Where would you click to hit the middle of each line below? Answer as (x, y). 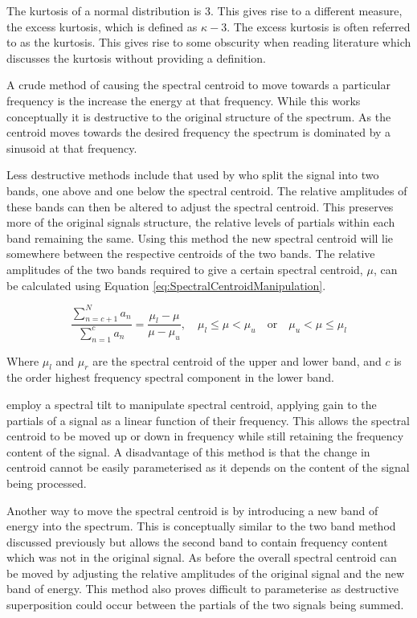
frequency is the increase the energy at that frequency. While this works (184, 100)
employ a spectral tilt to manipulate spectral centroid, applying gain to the (192, 404)
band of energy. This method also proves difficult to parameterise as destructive (202, 589)
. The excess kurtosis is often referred (319, 26)
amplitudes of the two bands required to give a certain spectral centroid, (185, 269)
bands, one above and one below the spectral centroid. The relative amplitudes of (207, 190)
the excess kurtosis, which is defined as (102, 26)
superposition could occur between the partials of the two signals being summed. (205, 605)
